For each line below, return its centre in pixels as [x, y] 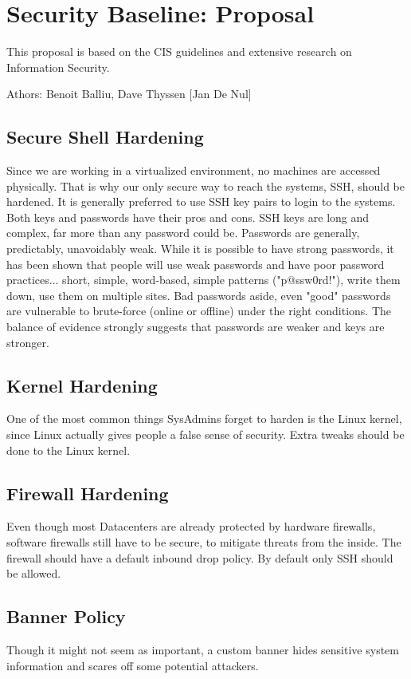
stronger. [28, 342]
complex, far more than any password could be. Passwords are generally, [183, 233]
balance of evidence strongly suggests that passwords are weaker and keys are [196, 327]
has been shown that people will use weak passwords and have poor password [196, 264]
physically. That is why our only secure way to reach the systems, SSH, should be [205, 186]
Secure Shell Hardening [105, 137]
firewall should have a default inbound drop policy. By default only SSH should [200, 557]
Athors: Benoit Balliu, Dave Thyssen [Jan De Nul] [129, 94]
